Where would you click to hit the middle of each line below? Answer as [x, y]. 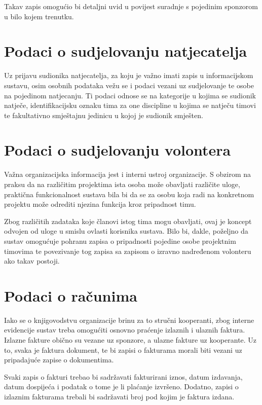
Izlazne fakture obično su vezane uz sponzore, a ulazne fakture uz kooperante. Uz [130, 340]
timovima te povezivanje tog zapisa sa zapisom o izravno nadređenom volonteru [128, 251]
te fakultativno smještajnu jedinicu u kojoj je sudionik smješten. [104, 115]
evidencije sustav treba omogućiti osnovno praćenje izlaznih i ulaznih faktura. [125, 330]
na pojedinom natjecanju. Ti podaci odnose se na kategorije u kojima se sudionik [130, 95]
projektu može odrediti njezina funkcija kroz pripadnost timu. [100, 204]
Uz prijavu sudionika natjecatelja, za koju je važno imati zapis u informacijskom [129, 75]
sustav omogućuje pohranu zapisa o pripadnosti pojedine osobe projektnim [120, 241]
